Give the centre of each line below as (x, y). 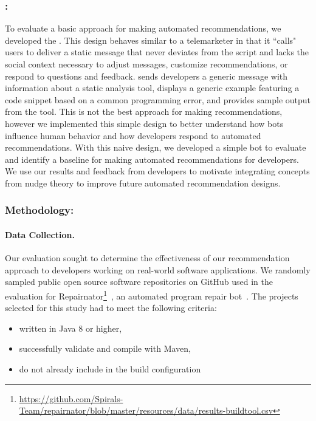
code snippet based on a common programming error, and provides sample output (158, 99)
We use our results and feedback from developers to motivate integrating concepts (157, 171)
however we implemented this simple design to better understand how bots (144, 123)
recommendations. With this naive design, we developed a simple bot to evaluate (156, 147)
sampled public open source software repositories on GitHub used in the (139, 282)
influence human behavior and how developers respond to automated (133, 135)
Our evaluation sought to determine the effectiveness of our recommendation (147, 258)
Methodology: (39, 210)
